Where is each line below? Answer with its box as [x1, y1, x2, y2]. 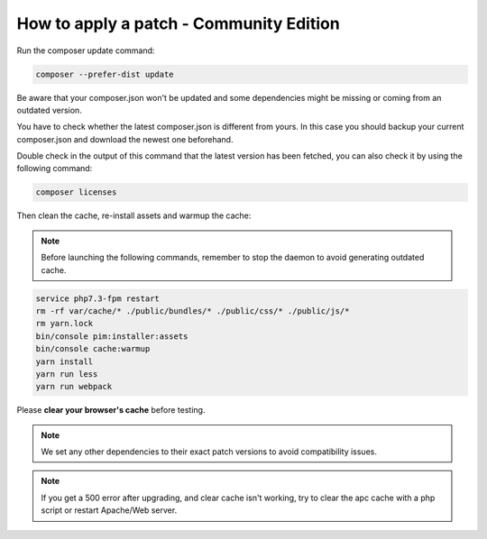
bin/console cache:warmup [35, 343, 151, 354]
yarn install [35, 356, 94, 367]
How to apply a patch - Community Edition [16, 14, 340, 33]
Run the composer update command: [16, 45, 155, 56]
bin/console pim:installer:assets [35, 331, 188, 342]
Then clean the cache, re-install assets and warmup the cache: [16, 210, 252, 221]
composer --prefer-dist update [35, 69, 175, 79]
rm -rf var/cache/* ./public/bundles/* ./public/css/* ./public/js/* [35, 306, 350, 315]
